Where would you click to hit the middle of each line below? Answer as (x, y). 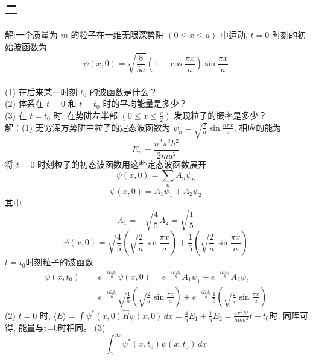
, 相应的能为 (258, 127)
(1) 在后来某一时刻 (41, 91)
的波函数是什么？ (123, 91)
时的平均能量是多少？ (145, 103)
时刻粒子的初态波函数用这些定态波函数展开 (122, 164)
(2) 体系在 (24, 103)
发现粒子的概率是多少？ (220, 115)
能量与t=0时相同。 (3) (62, 328)
